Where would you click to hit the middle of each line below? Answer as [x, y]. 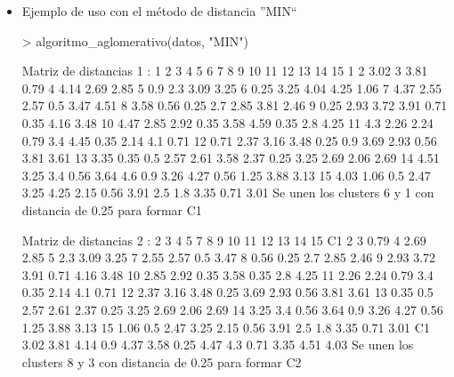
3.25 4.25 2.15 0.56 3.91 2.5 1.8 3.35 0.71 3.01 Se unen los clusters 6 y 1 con [228, 193]
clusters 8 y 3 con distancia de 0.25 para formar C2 [162, 361]
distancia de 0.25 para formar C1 [112, 209]
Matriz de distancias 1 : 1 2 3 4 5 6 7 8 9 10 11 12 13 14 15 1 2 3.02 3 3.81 [225, 71]
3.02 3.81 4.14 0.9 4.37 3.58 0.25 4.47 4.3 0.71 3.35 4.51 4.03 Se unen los [218, 345]
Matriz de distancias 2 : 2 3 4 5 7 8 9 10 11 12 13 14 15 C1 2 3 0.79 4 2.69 [224, 240]
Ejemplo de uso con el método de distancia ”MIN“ [159, 11]
